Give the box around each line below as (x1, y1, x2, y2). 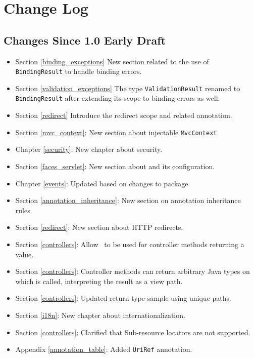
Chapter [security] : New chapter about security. (15, 144, 163, 154)
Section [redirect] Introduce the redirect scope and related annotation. (15, 110, 232, 121)
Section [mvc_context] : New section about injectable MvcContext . (15, 127, 219, 137)
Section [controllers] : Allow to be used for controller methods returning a (15, 238, 244, 249)
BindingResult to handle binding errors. (15, 66, 142, 76)
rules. (15, 205, 32, 215)
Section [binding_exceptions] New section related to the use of (15, 56, 209, 66)
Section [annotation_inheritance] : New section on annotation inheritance (15, 195, 241, 206)
